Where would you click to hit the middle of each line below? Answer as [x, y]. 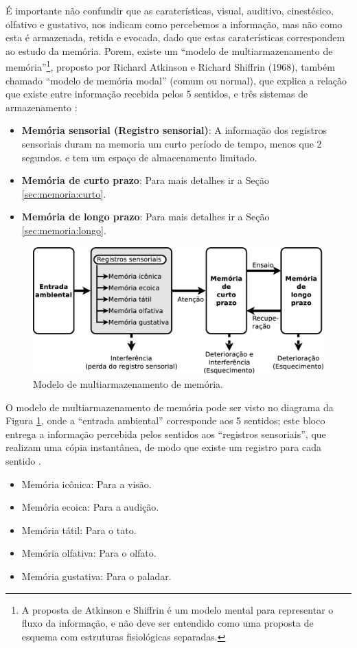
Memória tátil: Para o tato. [79, 530]
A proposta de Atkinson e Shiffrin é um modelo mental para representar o [177, 609]
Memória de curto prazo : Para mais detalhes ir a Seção [145, 180]
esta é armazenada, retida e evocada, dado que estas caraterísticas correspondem [175, 37]
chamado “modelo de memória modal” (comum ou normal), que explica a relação [176, 80]
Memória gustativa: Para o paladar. [96, 576]
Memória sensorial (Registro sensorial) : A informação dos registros [174, 130]
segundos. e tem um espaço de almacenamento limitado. [139, 157]
